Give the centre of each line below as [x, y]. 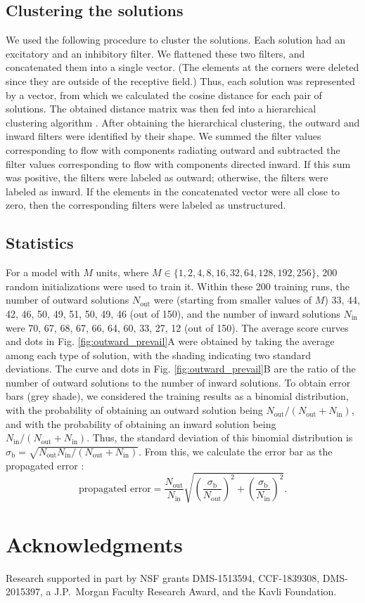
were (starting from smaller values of [233, 300]
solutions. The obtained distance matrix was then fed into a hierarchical [161, 109]
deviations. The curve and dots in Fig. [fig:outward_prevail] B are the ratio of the [181, 369]
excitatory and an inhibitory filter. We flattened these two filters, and [155, 53]
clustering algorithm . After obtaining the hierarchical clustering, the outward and [183, 122]
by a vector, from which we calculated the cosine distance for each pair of [164, 95]
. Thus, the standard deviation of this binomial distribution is [220, 437]
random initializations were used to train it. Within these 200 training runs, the [178, 286]
